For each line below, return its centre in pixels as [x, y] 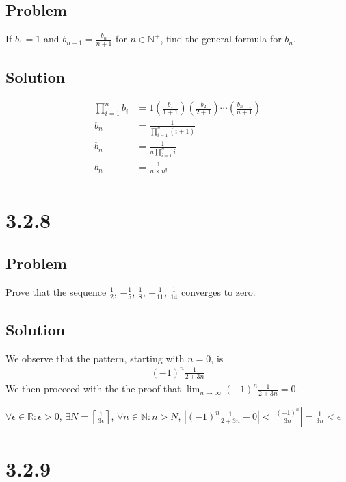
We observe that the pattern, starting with [95, 358]
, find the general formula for [221, 39]
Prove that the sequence [56, 292]
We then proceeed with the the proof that [93, 389]
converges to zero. [218, 292]
